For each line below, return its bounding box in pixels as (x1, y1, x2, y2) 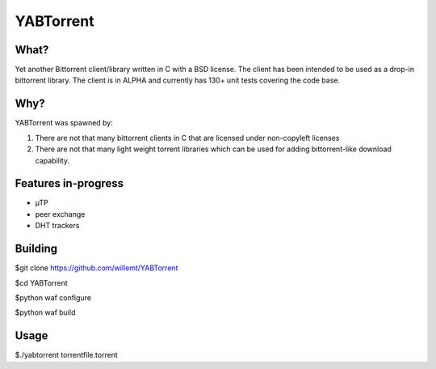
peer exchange (35, 209, 86, 218)
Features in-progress (15, 176, 124, 190)
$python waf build (15, 307, 76, 317)
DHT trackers (35, 221, 80, 231)
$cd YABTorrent (15, 278, 68, 287)
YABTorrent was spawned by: (15, 118, 113, 128)
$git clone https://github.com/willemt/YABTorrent (15, 263, 178, 273)
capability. (35, 155, 70, 165)
